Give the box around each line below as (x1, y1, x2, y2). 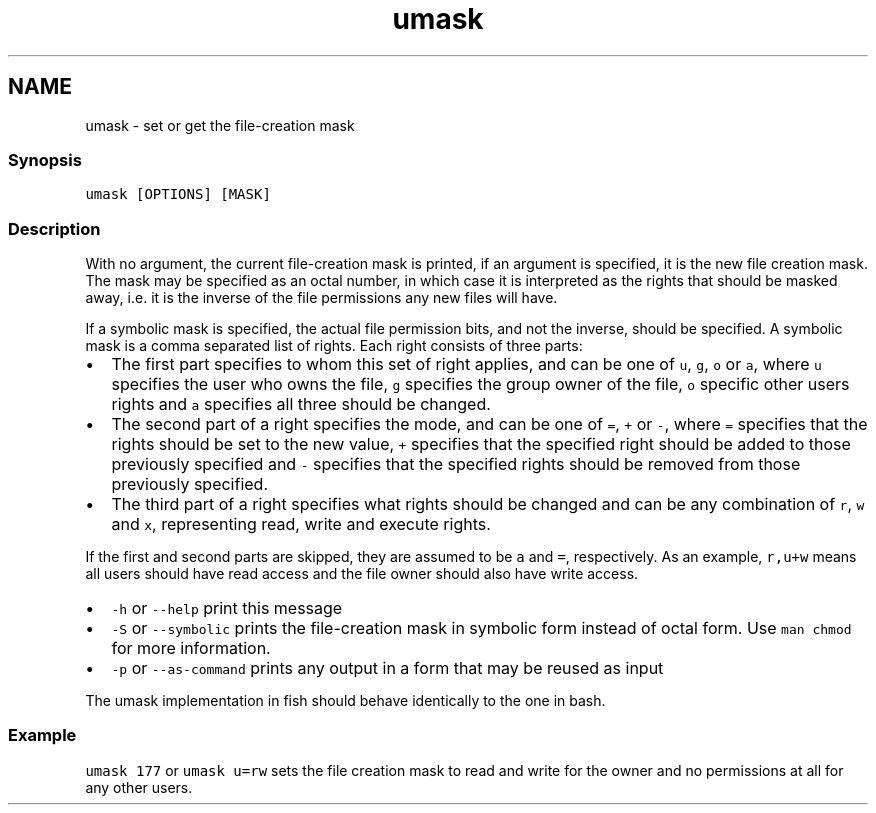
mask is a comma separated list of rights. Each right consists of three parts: (85, 337, 583, 355)
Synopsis (8, 149, 82, 170)
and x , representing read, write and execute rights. (111, 514, 491, 535)
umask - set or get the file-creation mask (85, 116, 355, 134)
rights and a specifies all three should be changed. (111, 394, 491, 415)
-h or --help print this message (111, 598, 343, 619)
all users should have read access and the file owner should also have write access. (85, 565, 639, 583)
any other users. (85, 778, 193, 796)
